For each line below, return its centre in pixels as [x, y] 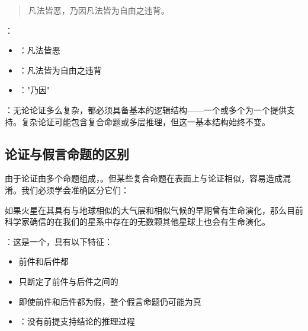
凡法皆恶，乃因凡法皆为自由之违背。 [99, 10]
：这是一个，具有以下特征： [59, 241]
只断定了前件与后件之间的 [68, 281]
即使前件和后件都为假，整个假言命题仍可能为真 [110, 301]
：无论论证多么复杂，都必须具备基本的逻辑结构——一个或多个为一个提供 [146, 109]
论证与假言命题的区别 [67, 153]
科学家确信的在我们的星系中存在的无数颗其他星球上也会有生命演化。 [137, 222]
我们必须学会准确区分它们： [75, 190]
